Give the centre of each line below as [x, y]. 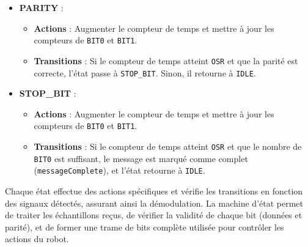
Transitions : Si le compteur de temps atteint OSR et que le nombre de [168, 146]
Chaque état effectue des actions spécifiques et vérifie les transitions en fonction [154, 190]
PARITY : [41, 7]
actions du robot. [37, 239]
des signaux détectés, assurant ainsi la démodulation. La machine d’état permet [154, 203]
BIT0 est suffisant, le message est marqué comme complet [141, 158]
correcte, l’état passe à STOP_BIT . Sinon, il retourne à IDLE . [145, 72]
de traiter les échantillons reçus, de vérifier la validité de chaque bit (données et [154, 215]
